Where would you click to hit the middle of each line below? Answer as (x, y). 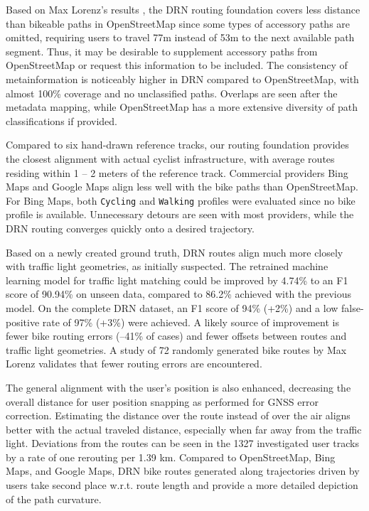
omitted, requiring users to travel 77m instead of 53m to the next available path (180, 37)
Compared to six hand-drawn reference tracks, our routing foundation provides (177, 145)
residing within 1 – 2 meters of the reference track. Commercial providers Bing (177, 172)
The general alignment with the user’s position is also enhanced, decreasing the (178, 387)
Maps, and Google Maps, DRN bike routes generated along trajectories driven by (183, 471)
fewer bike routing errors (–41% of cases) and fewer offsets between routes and (176, 336)
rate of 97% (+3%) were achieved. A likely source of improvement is (191, 322)
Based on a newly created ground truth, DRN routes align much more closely (175, 252)
